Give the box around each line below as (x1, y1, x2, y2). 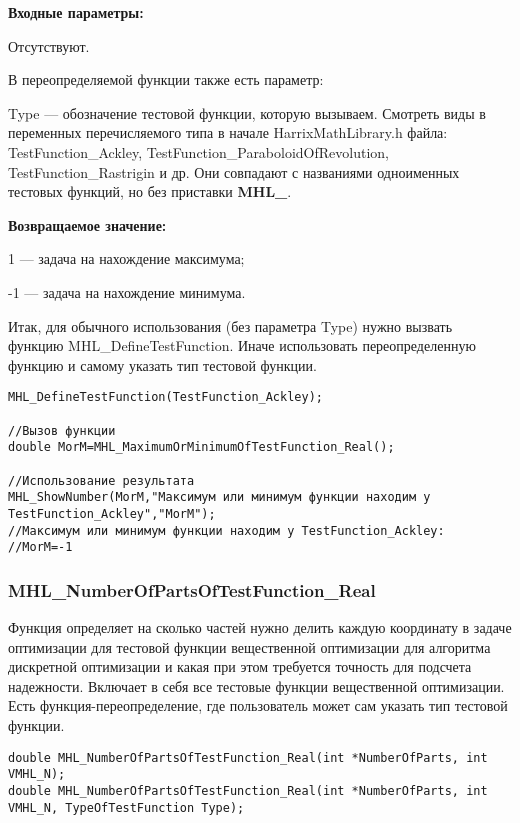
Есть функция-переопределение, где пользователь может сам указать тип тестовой (8, 695, 508, 716)
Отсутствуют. (8, 35, 90, 56)
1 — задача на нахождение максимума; (8, 248, 245, 269)
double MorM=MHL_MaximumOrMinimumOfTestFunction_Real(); (8, 440, 395, 455)
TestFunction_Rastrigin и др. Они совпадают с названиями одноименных (8, 161, 460, 182)
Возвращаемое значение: (8, 214, 167, 235)
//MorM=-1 (8, 540, 73, 555)
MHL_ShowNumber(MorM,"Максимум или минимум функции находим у (8, 490, 431, 505)
